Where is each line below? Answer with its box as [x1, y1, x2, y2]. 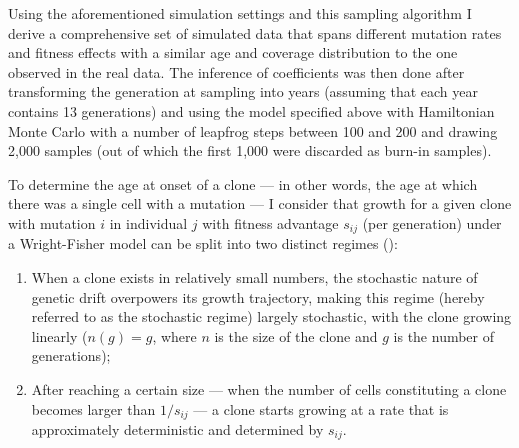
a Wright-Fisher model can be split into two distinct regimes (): [8, 233, 398, 254]
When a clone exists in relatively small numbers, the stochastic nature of [31, 266, 478, 287]
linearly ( [31, 325, 88, 346]
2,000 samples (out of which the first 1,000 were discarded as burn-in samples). [8, 140, 492, 161]
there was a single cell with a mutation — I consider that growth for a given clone [8, 193, 512, 214]
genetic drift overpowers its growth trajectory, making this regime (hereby [31, 286, 485, 307]
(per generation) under [362, 212, 502, 233]
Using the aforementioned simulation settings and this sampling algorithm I [8, 3, 472, 23]
